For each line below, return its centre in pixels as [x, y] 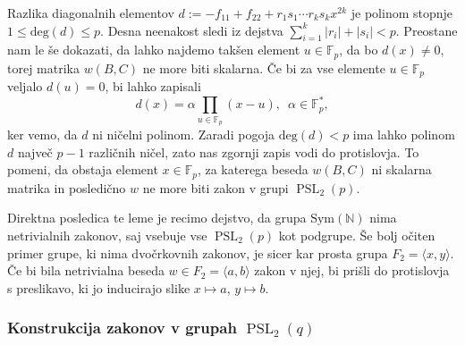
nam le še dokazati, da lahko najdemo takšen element [154, 50]
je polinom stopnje [402, 13]
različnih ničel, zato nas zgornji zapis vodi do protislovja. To [254, 151]
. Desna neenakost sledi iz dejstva [192, 30]
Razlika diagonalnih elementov [91, 13]
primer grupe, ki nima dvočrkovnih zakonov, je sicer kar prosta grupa [198, 252]
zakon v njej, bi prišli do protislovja [352, 270]
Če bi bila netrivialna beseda [86, 270]
